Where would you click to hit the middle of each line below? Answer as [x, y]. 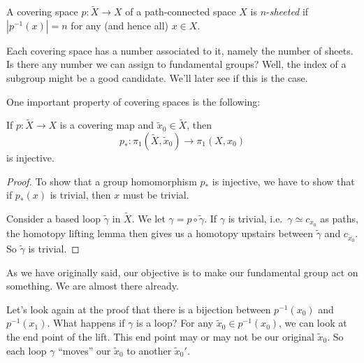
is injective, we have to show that [283, 181]
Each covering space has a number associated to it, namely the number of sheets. [180, 50]
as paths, [339, 218]
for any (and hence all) [120, 25]
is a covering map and [107, 125]
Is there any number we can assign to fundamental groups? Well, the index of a [176, 64]
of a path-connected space [181, 12]
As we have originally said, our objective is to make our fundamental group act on [182, 272]
